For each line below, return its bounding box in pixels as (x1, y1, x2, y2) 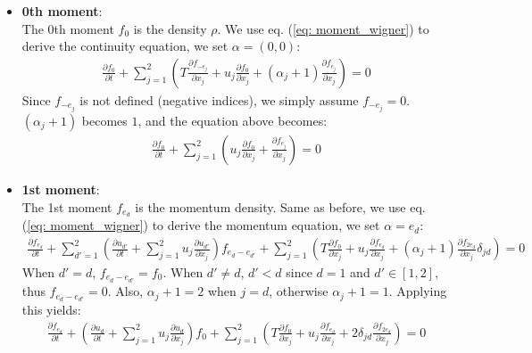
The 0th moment (21, 19, 114, 37)
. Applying (388, 282, 447, 300)
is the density (133, 19, 207, 37)
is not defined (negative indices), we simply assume (79, 90, 359, 109)
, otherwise (269, 282, 328, 300)
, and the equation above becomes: (137, 111, 328, 129)
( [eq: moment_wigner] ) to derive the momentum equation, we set (21, 216, 380, 234)
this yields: (21, 300, 81, 319)
